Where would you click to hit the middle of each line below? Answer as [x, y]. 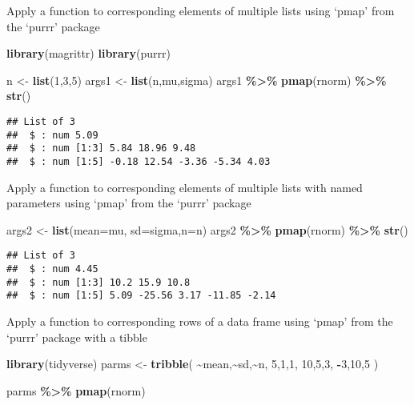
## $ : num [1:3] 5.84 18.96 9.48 [101, 148]
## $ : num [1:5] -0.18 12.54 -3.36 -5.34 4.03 [139, 161]
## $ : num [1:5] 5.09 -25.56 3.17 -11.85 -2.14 [141, 296]
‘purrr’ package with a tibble [77, 337]
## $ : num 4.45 [52, 269]
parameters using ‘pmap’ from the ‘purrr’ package [129, 203]
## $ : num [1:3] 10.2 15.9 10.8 [98, 282]
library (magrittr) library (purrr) [88, 53]
